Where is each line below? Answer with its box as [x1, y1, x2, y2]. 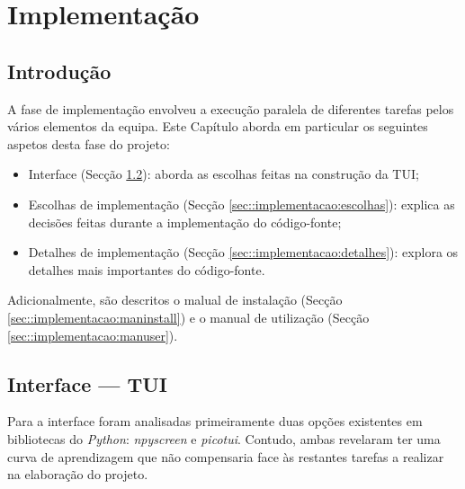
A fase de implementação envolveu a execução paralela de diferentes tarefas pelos [7, 99, 454, 118]
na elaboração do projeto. [7, 465, 148, 484]
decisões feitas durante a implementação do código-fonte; [28, 212, 342, 231]
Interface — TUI [7, 369, 168, 397]
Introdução [7, 57, 112, 84]
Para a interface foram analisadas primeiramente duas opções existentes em [7, 412, 423, 431]
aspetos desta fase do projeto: [7, 134, 170, 153]
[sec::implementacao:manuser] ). [7, 325, 178, 344]
